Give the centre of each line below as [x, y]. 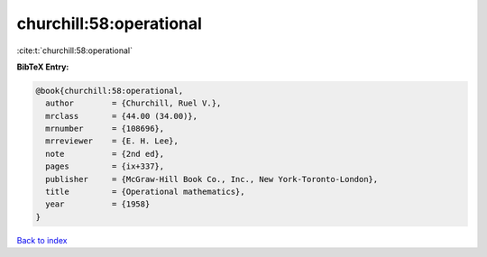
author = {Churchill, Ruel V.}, [133, 103]
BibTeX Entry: [43, 67]
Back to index [42, 240]
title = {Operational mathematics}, [145, 192]
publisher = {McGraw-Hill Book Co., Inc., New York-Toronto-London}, [212, 179]
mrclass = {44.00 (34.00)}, [122, 116]
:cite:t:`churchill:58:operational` [74, 50]
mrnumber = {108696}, [105, 129]
